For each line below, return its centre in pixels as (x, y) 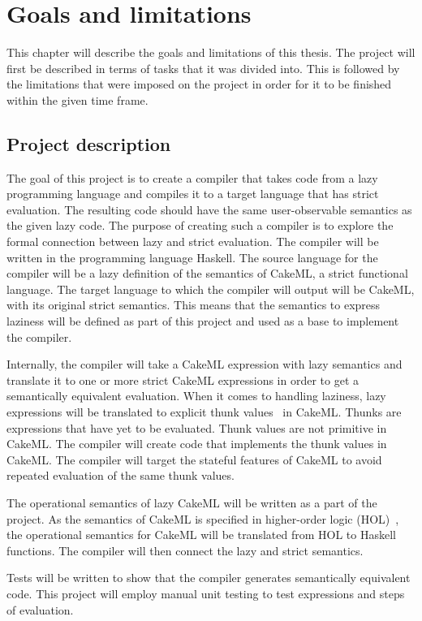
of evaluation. (40, 609)
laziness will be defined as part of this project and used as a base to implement (203, 321)
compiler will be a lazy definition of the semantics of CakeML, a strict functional (207, 273)
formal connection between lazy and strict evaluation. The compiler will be (193, 241)
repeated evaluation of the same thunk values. (121, 475)
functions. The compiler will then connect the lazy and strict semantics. (185, 550)
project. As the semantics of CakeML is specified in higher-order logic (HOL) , (203, 518)
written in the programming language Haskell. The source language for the (192, 257)
